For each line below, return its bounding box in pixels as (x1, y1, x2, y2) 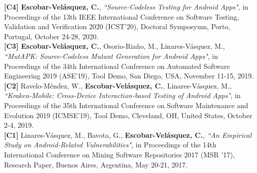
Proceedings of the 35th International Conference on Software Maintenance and (4, 100, 248, 110)
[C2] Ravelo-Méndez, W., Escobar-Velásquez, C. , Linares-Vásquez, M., (4, 80, 231, 91)
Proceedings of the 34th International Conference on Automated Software (4, 60, 230, 71)
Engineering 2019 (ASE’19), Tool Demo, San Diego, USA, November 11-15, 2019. (4, 70, 254, 81)
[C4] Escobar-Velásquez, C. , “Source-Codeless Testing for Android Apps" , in (4, 2, 248, 12)
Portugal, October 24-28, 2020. (4, 31, 99, 41)
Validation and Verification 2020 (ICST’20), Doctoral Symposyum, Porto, (4, 21, 230, 32)
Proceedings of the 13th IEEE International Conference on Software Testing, (4, 11, 239, 22)
